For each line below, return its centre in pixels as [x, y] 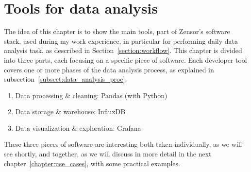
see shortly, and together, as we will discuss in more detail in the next [108, 154]
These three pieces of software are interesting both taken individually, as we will [123, 144]
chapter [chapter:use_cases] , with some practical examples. [92, 163]
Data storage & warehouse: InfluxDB [70, 112]
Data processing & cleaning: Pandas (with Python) [91, 95]
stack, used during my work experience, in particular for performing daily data [121, 41]
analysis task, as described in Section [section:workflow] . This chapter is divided [123, 50]
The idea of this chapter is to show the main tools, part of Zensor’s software [117, 31]
